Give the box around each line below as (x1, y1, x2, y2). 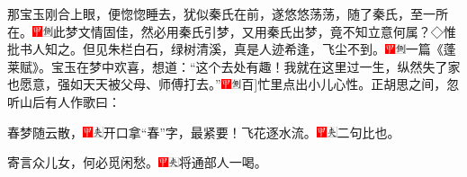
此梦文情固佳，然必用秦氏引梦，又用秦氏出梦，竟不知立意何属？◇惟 (52, 22, 456, 40)
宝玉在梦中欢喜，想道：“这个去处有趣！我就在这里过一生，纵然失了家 (51, 57, 461, 75)
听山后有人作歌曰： (7, 92, 121, 111)
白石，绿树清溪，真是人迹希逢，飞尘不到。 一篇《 (132, 40, 444, 58)
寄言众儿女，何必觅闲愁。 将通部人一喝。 (7, 153, 267, 172)
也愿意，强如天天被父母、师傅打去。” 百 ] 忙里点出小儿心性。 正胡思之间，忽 (7, 75, 460, 93)
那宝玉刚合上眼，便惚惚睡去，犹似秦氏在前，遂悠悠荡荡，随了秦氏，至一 (7, 4, 436, 22)
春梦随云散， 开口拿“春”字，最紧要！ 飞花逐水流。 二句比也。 (7, 122, 400, 141)
